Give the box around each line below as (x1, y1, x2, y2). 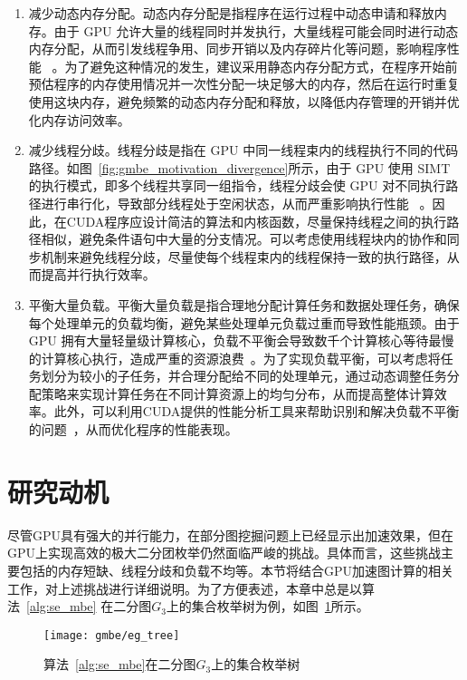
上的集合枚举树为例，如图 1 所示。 (166, 597, 369, 616)
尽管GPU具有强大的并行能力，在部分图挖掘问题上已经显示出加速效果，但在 (7, 525, 454, 544)
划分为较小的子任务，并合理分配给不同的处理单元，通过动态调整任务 (41, 366, 447, 385)
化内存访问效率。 (28, 110, 130, 129)
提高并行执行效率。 (41, 265, 156, 284)
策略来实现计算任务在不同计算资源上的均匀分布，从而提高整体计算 (41, 384, 434, 403)
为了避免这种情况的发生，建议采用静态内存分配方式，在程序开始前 (64, 56, 458, 75)
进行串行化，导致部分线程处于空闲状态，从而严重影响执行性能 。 (41, 193, 433, 212)
